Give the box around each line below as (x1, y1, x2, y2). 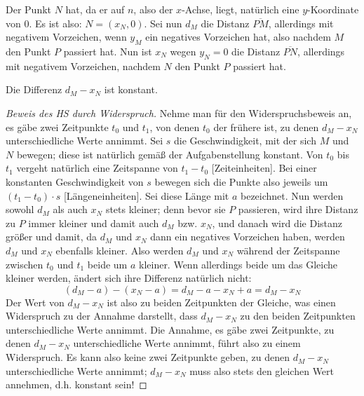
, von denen (149, 119, 200, 134)
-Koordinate (307, 2, 359, 16)
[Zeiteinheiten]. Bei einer (211, 161, 317, 175)
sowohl (6, 202, 34, 217)
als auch (53, 202, 88, 217)
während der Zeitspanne (236, 243, 340, 257)
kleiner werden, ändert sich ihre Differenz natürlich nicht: (6, 271, 252, 285)
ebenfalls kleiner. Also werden (55, 243, 184, 257)
